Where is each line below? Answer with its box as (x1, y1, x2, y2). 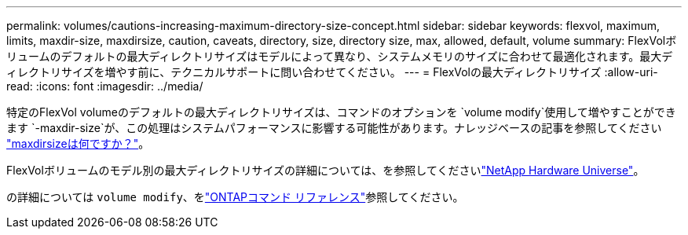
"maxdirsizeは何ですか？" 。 (6, 137, 150, 150)
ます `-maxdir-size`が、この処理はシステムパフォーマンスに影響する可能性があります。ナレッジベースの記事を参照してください (6, 121, 662, 134)
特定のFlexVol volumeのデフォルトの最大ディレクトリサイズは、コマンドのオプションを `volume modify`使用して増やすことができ (6, 105, 676, 119)
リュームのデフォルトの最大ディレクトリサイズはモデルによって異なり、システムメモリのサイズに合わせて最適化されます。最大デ (6, 50, 673, 63)
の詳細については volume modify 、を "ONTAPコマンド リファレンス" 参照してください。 (6, 190, 464, 204)
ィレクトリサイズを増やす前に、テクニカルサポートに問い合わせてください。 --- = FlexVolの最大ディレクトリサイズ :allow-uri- (6, 65, 658, 79)
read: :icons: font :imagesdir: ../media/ (6, 79, 203, 93)
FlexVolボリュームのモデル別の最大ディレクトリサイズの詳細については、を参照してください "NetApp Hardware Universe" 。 (6, 163, 645, 177)
